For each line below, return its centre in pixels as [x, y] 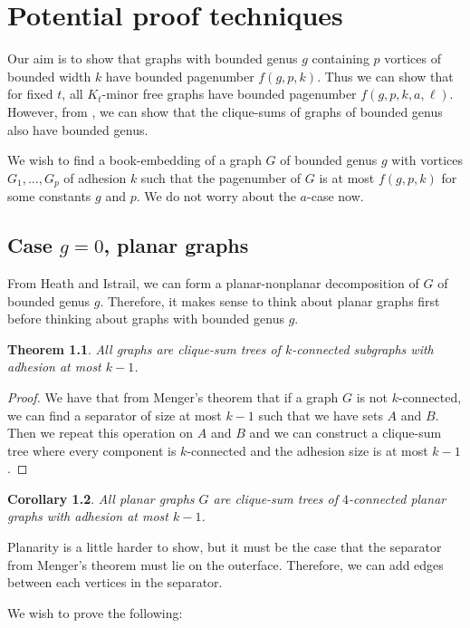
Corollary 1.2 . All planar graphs [101, 498]
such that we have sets [321, 415]
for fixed [30, 94]
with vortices [427, 160]
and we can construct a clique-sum [345, 433]
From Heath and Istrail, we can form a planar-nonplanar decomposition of [213, 282]
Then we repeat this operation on [101, 433]
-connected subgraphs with [363, 348]
